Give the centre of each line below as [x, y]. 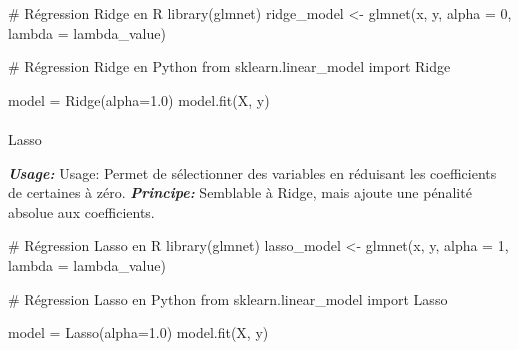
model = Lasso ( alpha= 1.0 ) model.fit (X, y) [138, 332]
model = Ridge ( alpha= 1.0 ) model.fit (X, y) [139, 99]
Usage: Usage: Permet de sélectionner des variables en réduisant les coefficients [252, 172]
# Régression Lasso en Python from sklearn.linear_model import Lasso [228, 298]
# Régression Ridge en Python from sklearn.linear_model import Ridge [229, 66]
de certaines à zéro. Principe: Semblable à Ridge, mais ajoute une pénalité [240, 192]
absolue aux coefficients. [81, 211]
